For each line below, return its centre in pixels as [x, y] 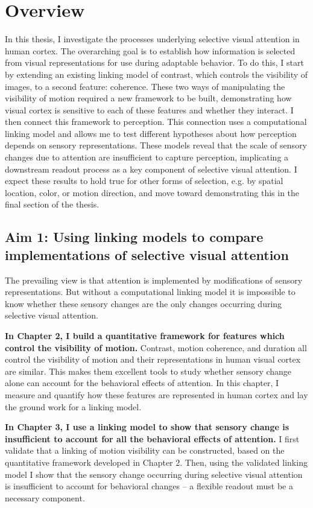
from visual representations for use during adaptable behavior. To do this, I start [154, 62]
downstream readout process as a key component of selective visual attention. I [151, 169]
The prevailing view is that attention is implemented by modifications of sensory [154, 280]
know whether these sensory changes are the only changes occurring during [144, 303]
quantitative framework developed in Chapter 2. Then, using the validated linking [156, 462]
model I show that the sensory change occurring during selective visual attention [154, 474]
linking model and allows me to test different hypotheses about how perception [151, 133]
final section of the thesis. [52, 204]
